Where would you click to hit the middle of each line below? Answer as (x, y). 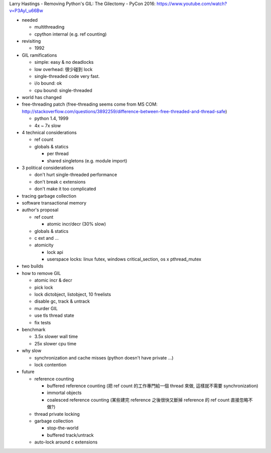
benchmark (34, 329)
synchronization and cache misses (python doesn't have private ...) (104, 357)
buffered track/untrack (70, 435)
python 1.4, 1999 (51, 119)
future (28, 372)
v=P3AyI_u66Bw (26, 11)
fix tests (43, 322)
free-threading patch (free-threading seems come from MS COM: (90, 104)
